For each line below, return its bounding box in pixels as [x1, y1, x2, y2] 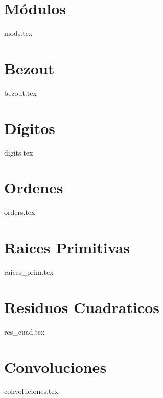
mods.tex [4, 28, 33, 38]
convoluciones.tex [4, 386, 58, 396]
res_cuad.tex [4, 326, 45, 337]
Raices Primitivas [4, 237, 130, 258]
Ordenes [4, 177, 63, 198]
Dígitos [4, 117, 55, 138]
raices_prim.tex [4, 267, 54, 277]
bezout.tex [4, 87, 37, 98]
